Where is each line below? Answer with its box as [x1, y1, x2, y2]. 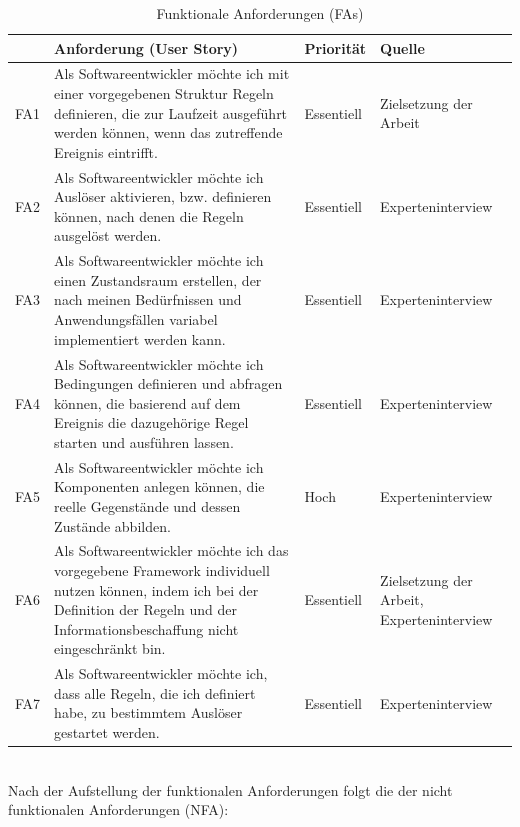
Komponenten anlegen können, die [54, 476, 265, 497]
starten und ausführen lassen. [54, 431, 234, 452]
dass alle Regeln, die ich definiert [54, 682, 256, 703]
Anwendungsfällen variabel [54, 309, 218, 330]
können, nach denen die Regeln [54, 205, 244, 226]
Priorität [304, 37, 367, 58]
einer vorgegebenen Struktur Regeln [54, 83, 274, 104]
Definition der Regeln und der [54, 599, 237, 620]
